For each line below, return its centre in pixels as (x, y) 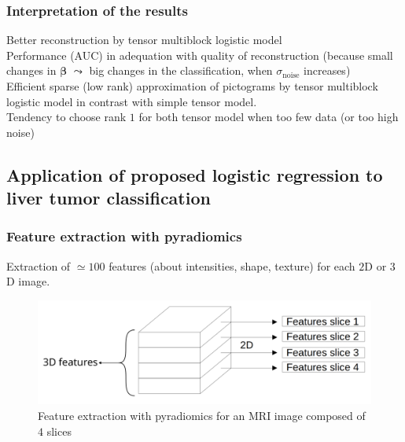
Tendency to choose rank (66, 117)
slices (59, 431)
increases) (327, 70)
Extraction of (39, 265)
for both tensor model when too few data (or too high (269, 117)
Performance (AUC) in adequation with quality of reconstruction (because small (200, 55)
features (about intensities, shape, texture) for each (232, 265)
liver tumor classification (109, 198)
